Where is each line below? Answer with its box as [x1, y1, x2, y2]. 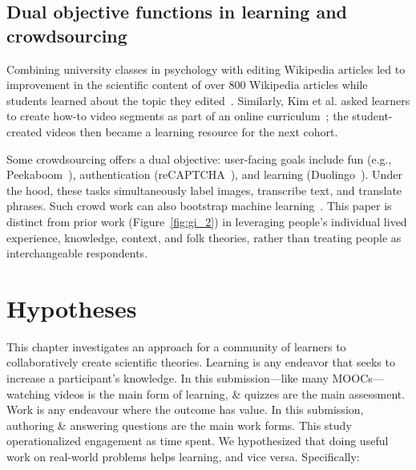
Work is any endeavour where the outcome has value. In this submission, [6, 401, 364, 418]
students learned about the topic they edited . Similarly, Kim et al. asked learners [6, 91, 410, 108]
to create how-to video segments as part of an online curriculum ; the [6, 107, 349, 124]
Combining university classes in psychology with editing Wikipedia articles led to [6, 60, 406, 77]
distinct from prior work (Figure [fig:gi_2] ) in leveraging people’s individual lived [6, 213, 407, 229]
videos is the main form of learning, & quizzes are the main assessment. [54, 385, 406, 402]
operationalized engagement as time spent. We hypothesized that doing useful [6, 432, 389, 449]
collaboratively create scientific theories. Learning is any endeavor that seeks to [6, 354, 395, 371]
